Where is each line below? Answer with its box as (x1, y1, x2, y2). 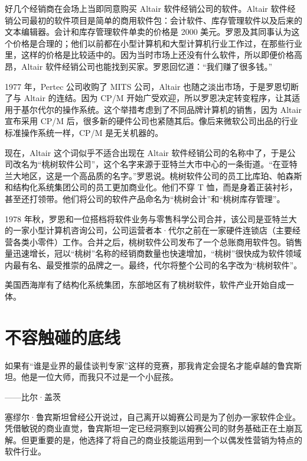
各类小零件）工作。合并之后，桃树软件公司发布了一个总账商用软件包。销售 (12, 235, 302, 248)
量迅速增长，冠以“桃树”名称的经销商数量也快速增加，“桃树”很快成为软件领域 (5, 247, 302, 259)
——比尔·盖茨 (5, 390, 61, 402)
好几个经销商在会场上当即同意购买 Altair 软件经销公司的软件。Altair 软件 (5, 2, 288, 14)
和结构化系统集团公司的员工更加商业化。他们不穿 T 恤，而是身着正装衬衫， (5, 181, 298, 193)
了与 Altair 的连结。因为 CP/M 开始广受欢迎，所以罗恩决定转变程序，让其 (5, 92, 292, 104)
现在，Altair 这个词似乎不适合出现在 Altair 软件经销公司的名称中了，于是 (5, 146, 288, 158)
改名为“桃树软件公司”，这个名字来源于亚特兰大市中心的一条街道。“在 (12, 158, 281, 170)
